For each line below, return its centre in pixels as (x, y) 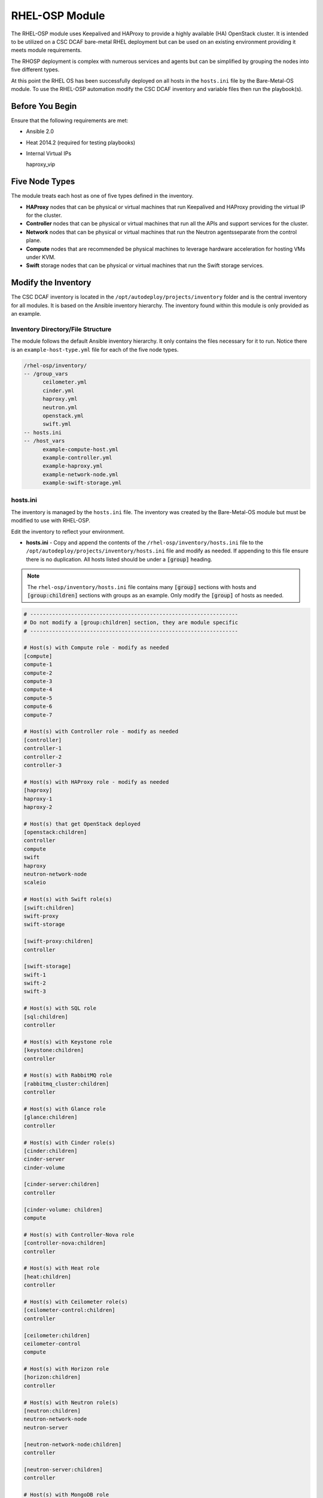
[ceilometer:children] (57, 1335)
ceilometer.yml (65, 382)
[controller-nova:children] (65, 1243)
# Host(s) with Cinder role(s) (70, 1142)
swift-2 (35, 983)
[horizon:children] (52, 1377)
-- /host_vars (44, 441)
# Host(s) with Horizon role (66, 1369)
